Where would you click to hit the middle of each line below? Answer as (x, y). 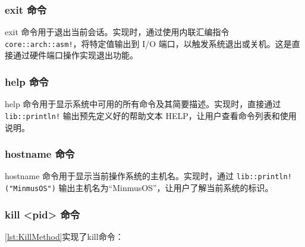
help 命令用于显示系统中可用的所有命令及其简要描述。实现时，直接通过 (143, 104)
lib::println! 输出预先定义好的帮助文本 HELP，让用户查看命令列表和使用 (151, 115)
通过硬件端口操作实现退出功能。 (75, 55)
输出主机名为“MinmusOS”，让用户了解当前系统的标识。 (166, 187)
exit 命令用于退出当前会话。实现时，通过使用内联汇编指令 (117, 32)
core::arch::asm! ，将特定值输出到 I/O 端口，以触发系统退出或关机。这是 (148, 43)
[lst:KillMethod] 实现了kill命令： (64, 236)
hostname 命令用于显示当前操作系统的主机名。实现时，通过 (120, 176)
